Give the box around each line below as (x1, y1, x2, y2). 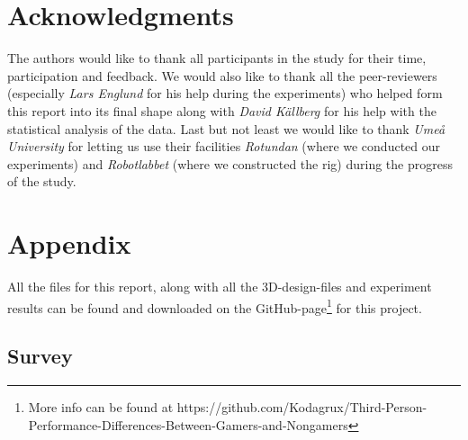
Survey (7, 342, 73, 370)
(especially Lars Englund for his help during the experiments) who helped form (7, 84, 443, 103)
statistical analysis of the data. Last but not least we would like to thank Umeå (7, 119, 445, 138)
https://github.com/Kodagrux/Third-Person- (176, 398, 427, 417)
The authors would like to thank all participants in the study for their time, (7, 49, 427, 67)
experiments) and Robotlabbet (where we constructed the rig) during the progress (7, 154, 453, 173)
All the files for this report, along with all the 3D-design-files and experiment (7, 277, 432, 295)
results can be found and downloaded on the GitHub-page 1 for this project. (7, 295, 422, 317)
